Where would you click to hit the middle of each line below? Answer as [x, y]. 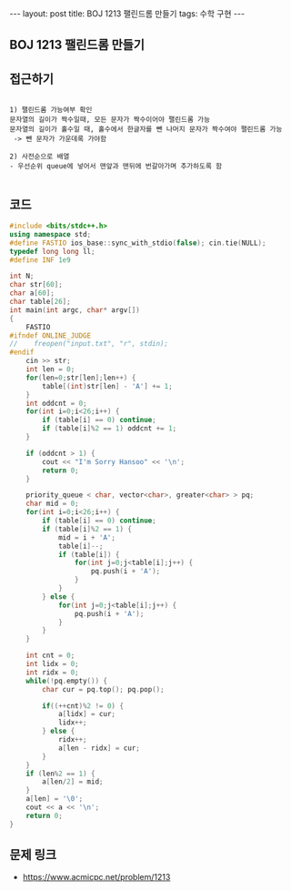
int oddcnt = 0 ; [57, 403]
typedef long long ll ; [52, 251]
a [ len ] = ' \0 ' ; [55, 799]
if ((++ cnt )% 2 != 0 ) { [83, 706]
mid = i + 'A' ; [87, 537]
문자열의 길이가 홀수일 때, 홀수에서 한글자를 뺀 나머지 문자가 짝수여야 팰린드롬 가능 [146, 129]
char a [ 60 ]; [32, 293]
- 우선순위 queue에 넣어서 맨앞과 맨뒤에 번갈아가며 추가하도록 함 [116, 167]
